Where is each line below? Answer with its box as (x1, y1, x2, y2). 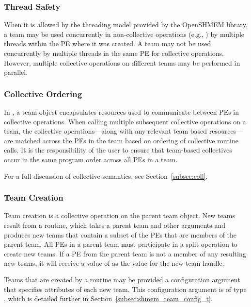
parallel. (4, 67, 28, 77)
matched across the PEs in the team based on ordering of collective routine (15, 135, 238, 145)
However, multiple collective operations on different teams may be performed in (4, 57, 240, 68)
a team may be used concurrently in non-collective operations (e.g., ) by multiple (4, 29, 245, 39)
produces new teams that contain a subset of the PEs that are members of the (4, 229, 237, 239)
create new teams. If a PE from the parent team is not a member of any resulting (4, 248, 246, 258)
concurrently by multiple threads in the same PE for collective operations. (4, 48, 224, 58)
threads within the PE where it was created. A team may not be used (4, 38, 211, 49)
